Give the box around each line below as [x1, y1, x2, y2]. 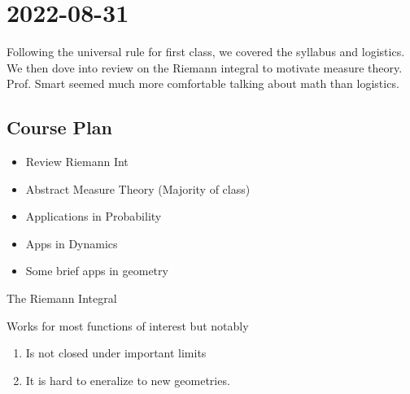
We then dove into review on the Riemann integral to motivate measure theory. [7, 59, 403, 76]
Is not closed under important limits [25, 344, 207, 361]
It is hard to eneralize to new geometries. [25, 371, 230, 388]
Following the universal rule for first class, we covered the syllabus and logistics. [7, 43, 405, 60]
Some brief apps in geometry [25, 262, 168, 279]
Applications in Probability [25, 208, 162, 225]
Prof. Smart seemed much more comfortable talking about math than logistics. [7, 75, 399, 92]
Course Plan [7, 115, 112, 140]
